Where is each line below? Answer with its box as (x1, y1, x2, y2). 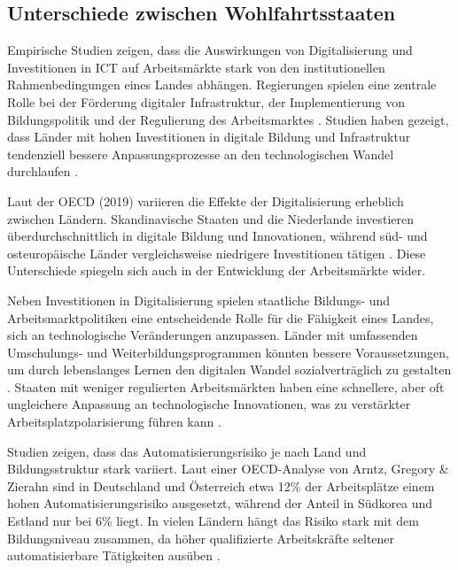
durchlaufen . (7, 162, 79, 181)
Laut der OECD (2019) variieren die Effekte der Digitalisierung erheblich (7, 191, 404, 210)
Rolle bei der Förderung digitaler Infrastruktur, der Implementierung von (7, 92, 405, 111)
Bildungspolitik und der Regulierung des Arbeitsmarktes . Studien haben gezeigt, (7, 110, 449, 128)
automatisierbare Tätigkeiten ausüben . (7, 546, 221, 565)
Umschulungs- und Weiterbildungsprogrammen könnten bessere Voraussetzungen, (7, 343, 449, 361)
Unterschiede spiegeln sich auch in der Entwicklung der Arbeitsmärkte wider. (7, 261, 426, 280)
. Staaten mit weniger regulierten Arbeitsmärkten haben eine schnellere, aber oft (7, 377, 445, 396)
